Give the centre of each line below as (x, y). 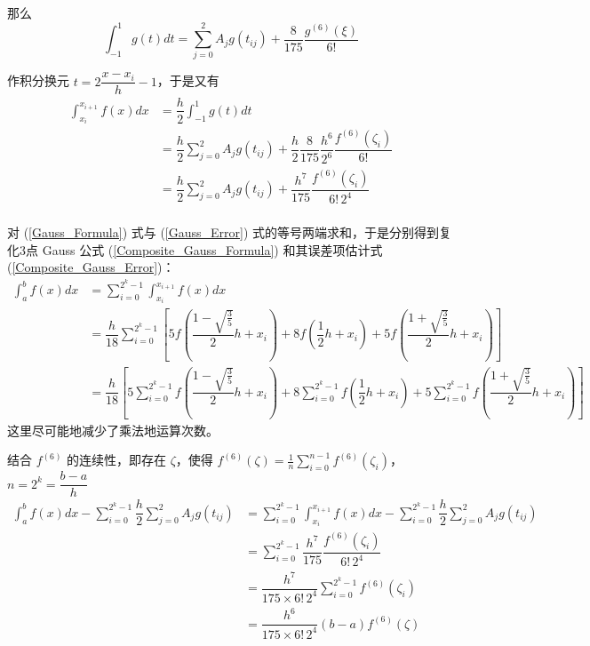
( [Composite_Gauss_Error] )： (91, 267)
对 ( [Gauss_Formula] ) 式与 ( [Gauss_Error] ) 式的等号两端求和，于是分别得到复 (230, 232)
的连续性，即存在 (117, 460)
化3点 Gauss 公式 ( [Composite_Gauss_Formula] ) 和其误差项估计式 (195, 249)
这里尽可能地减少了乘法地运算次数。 (113, 430)
